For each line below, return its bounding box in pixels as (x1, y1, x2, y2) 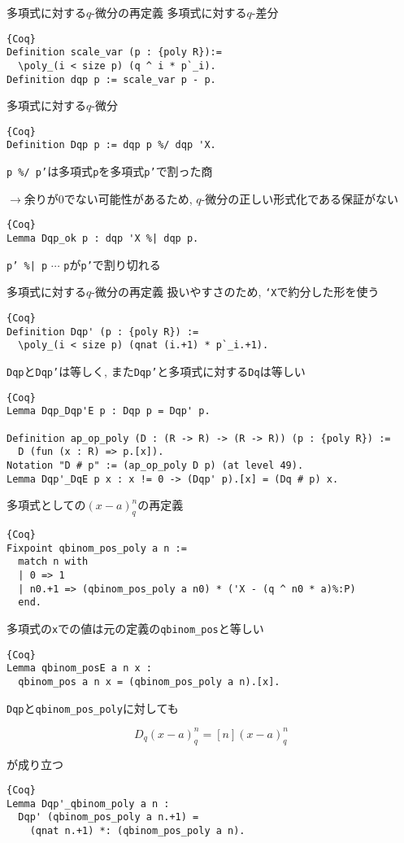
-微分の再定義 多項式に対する (91, 4, 247, 20)
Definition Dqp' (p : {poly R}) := (7, 325, 199, 338)
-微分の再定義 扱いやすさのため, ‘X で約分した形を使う (91, 283, 380, 300)
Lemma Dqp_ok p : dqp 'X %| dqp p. (7, 233, 199, 245)
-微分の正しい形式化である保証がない (201, 190, 399, 207)
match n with (18, 556, 89, 568)
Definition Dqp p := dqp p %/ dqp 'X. (7, 139, 216, 151)
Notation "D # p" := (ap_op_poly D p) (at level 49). (7, 459, 304, 471)
